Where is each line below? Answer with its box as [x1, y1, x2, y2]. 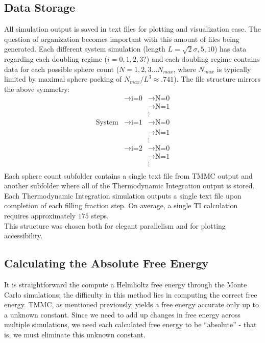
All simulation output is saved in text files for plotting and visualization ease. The [4, 23, 261, 34]
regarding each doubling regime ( [4, 53, 107, 64]
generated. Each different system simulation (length [4, 43, 165, 54]
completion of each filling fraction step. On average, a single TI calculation [4, 200, 238, 211]
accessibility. [4, 230, 43, 241]
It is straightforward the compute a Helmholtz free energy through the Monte [4, 279, 247, 290]
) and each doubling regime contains [146, 53, 260, 64]
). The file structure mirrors [174, 73, 261, 84]
